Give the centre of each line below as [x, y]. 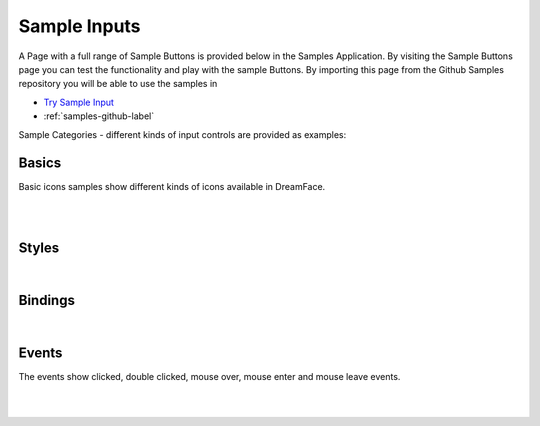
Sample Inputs [79, 26]
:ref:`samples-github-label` [99, 116]
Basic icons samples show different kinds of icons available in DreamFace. [172, 187]
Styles [39, 248]
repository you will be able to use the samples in [118, 84]
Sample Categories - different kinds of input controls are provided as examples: [182, 134]
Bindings [46, 300]
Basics [40, 163]
